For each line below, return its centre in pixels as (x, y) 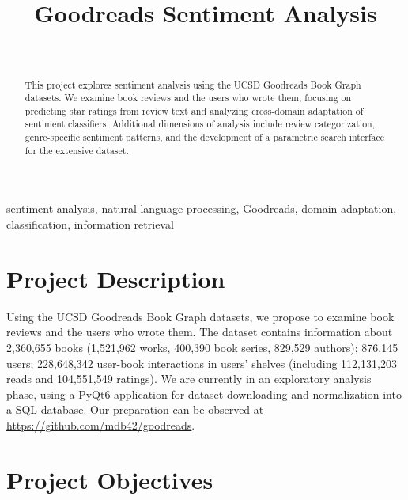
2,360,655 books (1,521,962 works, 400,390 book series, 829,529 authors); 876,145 (202, 347)
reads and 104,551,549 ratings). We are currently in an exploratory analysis (189, 379)
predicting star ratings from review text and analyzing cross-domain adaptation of (194, 110)
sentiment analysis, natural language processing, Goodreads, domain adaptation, (202, 208)
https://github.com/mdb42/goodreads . (101, 424)
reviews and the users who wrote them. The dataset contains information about (200, 332)
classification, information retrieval (90, 224)
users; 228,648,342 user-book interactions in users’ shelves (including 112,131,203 (202, 363)
